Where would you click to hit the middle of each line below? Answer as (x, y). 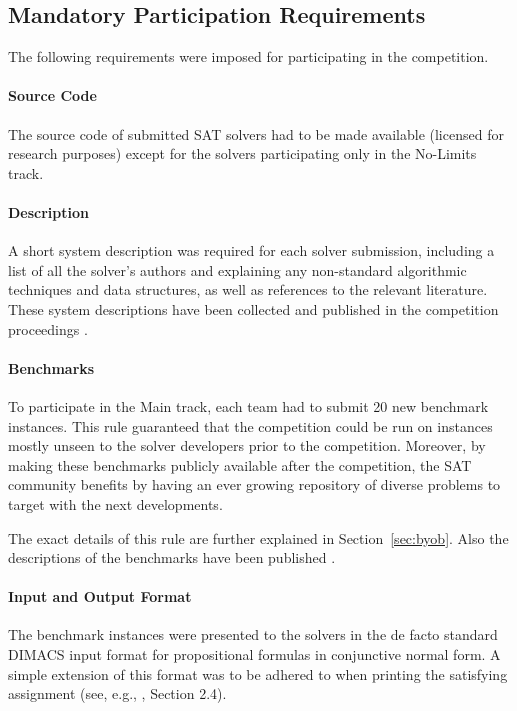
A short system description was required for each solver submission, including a (251, 250)
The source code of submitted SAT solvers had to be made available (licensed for (256, 133)
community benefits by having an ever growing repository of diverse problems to (254, 484)
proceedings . (48, 328)
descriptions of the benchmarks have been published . (172, 557)
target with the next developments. (115, 503)
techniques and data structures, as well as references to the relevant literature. (248, 289)
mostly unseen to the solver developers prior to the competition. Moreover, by (247, 445)
